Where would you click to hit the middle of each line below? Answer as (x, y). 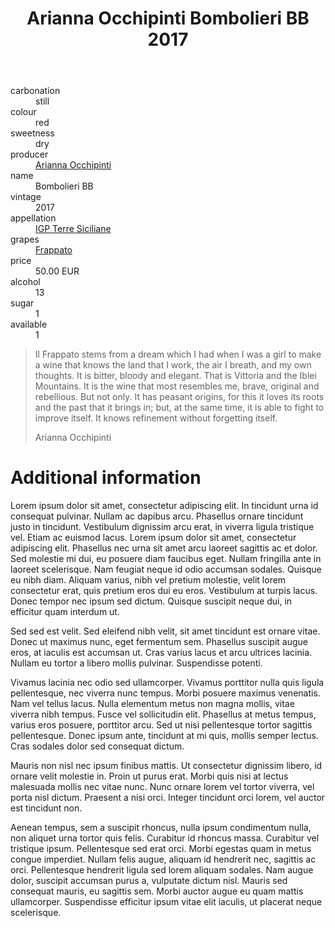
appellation (33, 218)
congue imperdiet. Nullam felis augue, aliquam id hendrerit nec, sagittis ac (163, 859)
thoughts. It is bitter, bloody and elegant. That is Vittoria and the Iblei (175, 376)
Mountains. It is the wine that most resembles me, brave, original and (177, 386)
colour (23, 112)
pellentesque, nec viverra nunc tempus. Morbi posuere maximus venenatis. (165, 693)
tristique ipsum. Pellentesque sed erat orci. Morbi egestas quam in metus (161, 849)
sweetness (32, 133)
